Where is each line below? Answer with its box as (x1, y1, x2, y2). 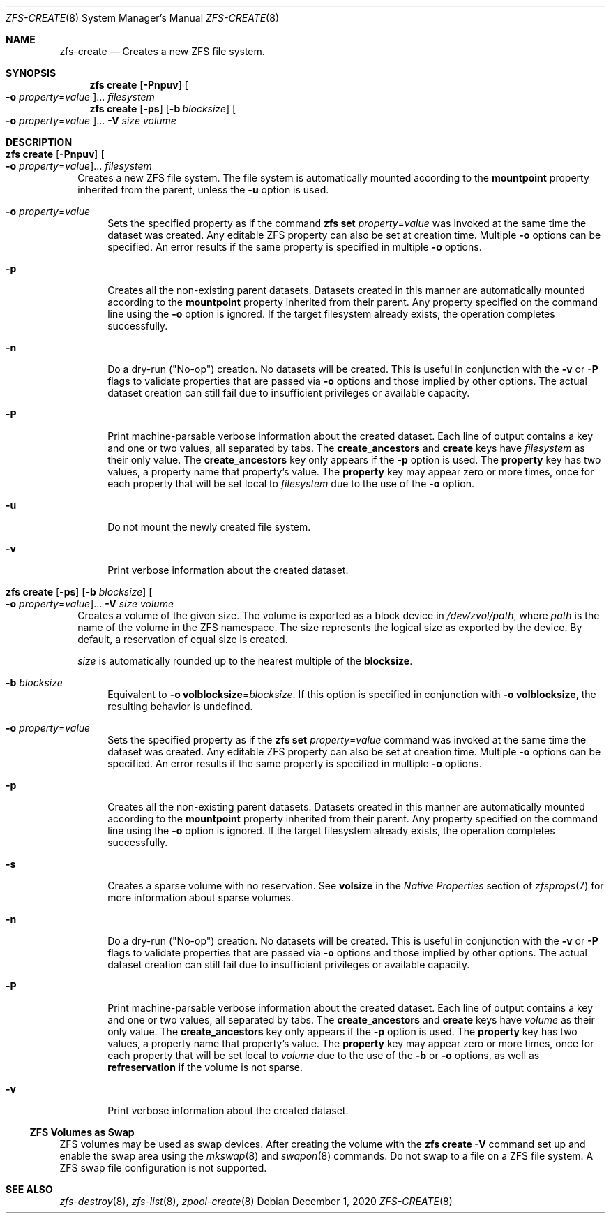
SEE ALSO (6, 1183, 53, 1195)
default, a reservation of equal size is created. (77, 633, 288, 645)
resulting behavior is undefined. (107, 700, 253, 712)
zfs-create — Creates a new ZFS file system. (59, 45, 265, 57)
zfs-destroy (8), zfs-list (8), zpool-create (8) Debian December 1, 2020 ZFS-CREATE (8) (59, 1195, 453, 1207)
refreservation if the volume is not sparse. (107, 1061, 303, 1073)
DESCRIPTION (6, 136, 73, 148)
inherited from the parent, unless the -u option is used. (77, 184, 329, 195)
